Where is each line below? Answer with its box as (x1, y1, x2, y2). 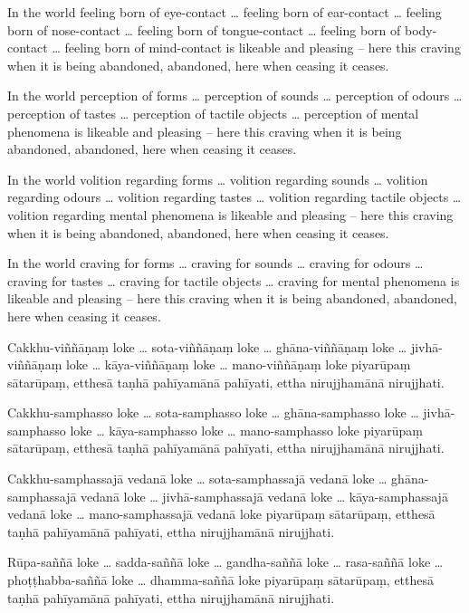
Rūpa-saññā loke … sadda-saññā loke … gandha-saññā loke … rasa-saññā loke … (7, 552, 444, 571)
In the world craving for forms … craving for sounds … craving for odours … (7, 254, 424, 273)
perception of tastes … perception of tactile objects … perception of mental (7, 103, 419, 122)
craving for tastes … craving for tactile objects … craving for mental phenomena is (7, 271, 460, 290)
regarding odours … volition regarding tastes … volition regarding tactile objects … (7, 187, 462, 206)
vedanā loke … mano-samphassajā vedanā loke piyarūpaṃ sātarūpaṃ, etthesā (7, 504, 435, 523)
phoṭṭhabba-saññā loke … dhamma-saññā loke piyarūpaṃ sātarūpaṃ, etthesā (7, 570, 435, 589)
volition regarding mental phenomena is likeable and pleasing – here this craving (7, 205, 454, 224)
